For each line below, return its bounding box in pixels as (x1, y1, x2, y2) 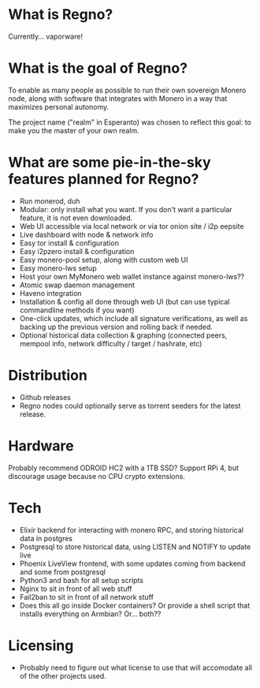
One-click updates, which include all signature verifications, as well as (19, 313, 248, 323)
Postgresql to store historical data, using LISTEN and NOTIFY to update (19, 542, 251, 552)
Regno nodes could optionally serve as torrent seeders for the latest (19, 401, 241, 410)
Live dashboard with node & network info (19, 230, 154, 239)
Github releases (19, 392, 71, 402)
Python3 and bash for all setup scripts (19, 575, 144, 585)
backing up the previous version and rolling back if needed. (19, 322, 213, 331)
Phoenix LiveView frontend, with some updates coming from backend (19, 559, 246, 568)
